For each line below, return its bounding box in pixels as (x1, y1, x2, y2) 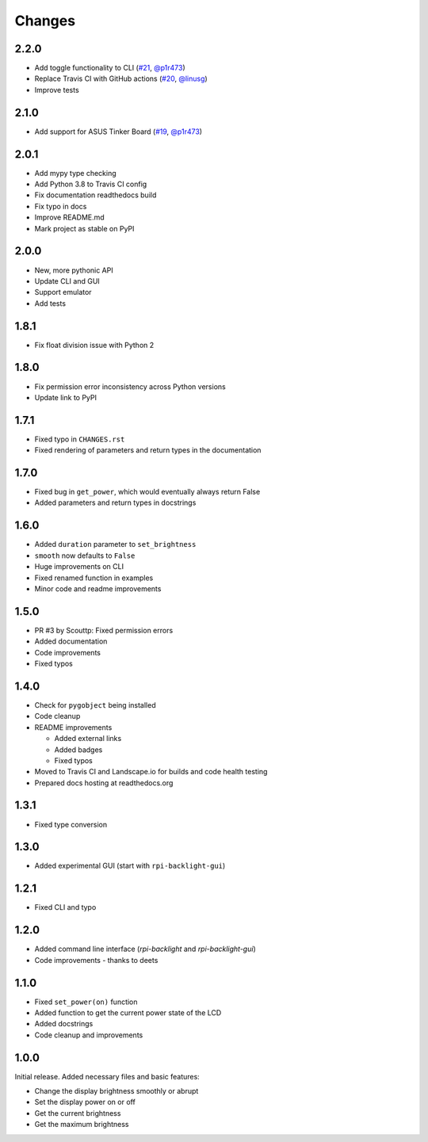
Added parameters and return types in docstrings (34, 498, 197, 507)
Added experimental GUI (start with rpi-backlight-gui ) (34, 861, 226, 871)
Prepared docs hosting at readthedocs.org (34, 777, 174, 788)
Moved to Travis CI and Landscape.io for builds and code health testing (34, 767, 268, 777)
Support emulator (34, 288, 92, 297)
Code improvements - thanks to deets (34, 955, 159, 964)
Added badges (54, 745, 103, 754)
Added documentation (34, 636, 108, 646)
